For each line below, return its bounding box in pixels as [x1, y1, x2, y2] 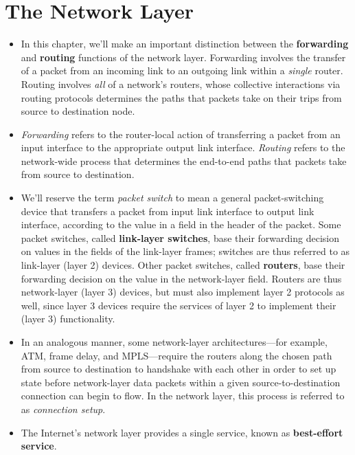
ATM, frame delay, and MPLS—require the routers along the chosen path [21, 348, 332, 362]
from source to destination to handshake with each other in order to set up [21, 362, 336, 376]
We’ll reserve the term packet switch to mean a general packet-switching [21, 190, 324, 205]
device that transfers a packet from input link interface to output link [21, 203, 314, 218]
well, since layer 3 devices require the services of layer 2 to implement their [21, 298, 336, 312]
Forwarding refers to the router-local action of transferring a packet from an [21, 126, 341, 141]
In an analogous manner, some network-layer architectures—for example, [21, 335, 328, 348]
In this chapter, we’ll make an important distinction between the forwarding [21, 36, 349, 51]
